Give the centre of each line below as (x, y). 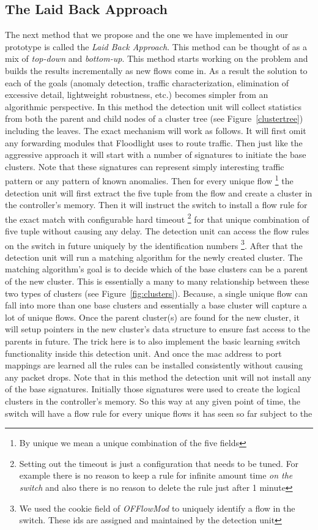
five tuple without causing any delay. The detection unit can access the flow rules (157, 231)
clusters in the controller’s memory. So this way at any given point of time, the (153, 401)
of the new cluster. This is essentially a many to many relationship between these (157, 281)
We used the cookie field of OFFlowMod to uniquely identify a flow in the (157, 508)
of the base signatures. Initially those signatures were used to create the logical (153, 389)
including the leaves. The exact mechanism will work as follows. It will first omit (156, 130)
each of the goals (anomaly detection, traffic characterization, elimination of (147, 82)
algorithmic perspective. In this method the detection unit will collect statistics (153, 106)
